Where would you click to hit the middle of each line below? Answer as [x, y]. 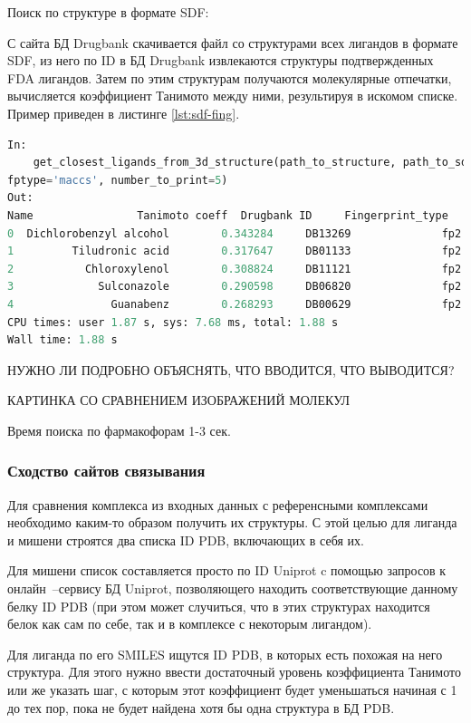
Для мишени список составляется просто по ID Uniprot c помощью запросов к [227, 570]
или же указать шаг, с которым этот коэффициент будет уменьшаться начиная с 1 [232, 690]
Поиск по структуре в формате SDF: [108, 12]
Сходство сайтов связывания [106, 471]
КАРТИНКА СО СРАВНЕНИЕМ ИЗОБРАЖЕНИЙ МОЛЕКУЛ [178, 400]
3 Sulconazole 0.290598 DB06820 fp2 [235, 287]
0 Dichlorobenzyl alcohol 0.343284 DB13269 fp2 [235, 233]
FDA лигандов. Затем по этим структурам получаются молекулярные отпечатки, [230, 77]
